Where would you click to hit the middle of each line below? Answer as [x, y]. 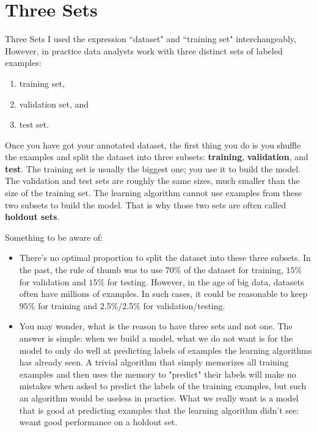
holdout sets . [32, 217]
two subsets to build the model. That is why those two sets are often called [146, 204]
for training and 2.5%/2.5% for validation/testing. [132, 305]
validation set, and [54, 104]
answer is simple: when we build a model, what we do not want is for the [156, 338]
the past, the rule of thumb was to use [91, 270]
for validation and [53, 281]
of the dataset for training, [234, 270]
